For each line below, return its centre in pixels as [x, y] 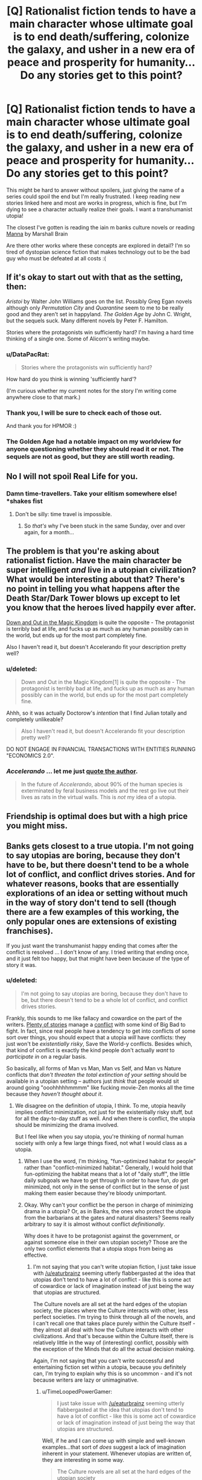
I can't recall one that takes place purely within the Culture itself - [114, 1323]
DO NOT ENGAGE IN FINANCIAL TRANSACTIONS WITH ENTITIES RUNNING [101, 749]
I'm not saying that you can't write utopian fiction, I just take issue [115, 1266]
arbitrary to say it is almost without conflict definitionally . [94, 1224]
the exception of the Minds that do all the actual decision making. [114, 1349]
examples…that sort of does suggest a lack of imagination [114, 1447]
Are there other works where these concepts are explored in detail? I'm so [98, 245]
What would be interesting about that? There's [96, 580]
